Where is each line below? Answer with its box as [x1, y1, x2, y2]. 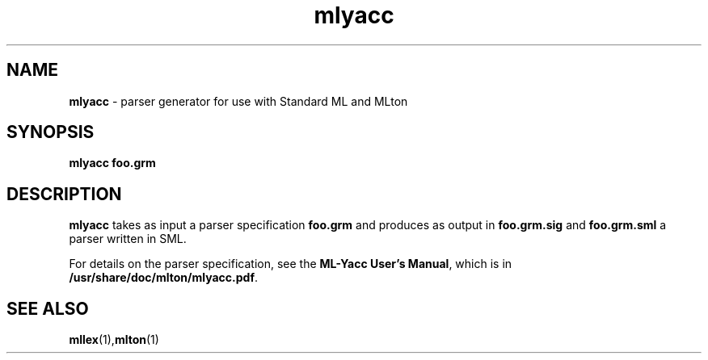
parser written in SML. [69, 232, 187, 246]
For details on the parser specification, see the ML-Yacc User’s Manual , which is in [69, 257, 512, 271]
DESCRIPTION [6, 183, 122, 204]
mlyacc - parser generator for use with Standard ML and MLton [69, 94, 408, 108]
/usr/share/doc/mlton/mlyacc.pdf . [69, 270, 259, 285]
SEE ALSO [6, 298, 89, 319]
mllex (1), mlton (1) [69, 333, 159, 347]
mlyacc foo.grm [69, 156, 156, 170]
